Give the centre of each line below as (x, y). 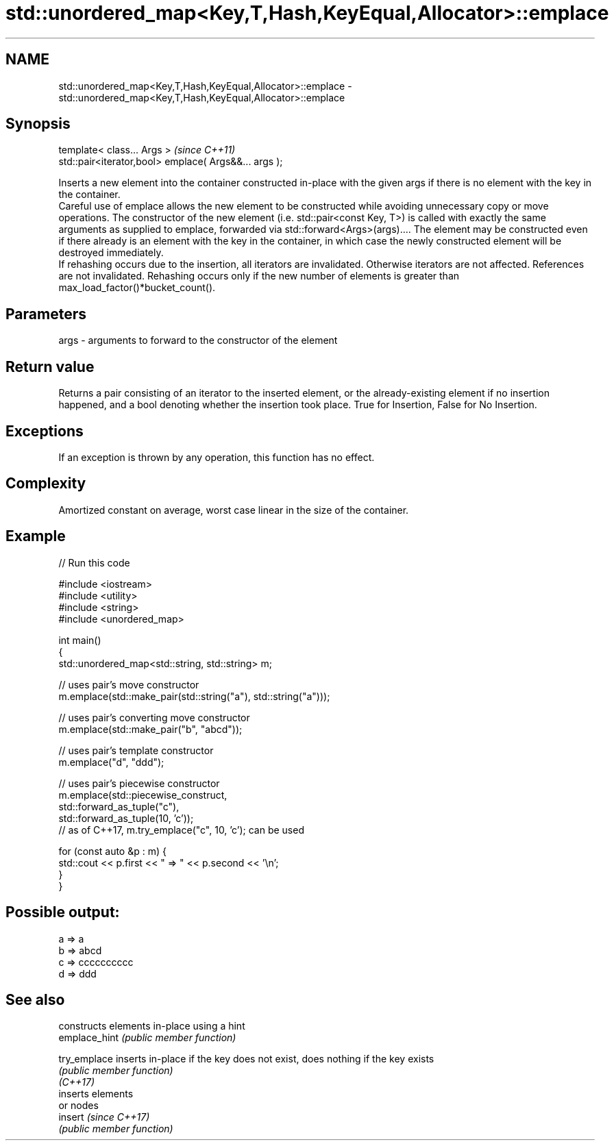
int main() (80, 640)
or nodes (78, 1106)
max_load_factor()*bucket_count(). (137, 288)
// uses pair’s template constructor (136, 750)
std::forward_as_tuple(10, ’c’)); (126, 818)
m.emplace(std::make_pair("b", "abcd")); (150, 729)
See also (35, 999)
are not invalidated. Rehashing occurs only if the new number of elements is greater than (259, 276)
